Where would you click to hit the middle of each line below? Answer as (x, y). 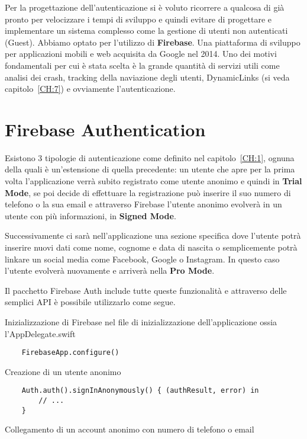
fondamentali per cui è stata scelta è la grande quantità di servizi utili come (142, 65)
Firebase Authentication (105, 129)
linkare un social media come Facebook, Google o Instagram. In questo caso (142, 259)
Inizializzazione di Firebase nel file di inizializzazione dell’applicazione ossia (141, 322)
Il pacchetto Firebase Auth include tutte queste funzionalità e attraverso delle (146, 290)
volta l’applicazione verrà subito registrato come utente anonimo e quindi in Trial (153, 181)
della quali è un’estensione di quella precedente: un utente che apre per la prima (150, 169)
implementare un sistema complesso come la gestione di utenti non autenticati (146, 31)
